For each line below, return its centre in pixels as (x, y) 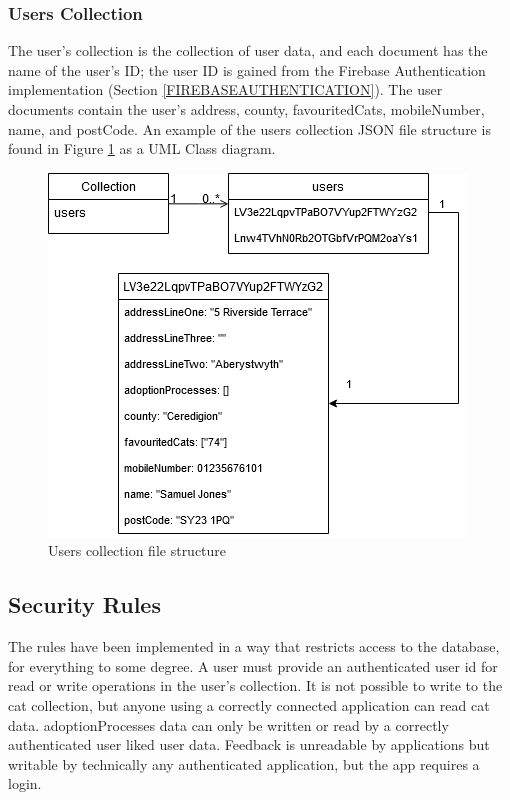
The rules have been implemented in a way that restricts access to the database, (254, 646)
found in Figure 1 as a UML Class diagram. (142, 148)
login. (25, 783)
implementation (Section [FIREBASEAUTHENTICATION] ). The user (225, 89)
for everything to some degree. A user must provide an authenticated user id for (253, 665)
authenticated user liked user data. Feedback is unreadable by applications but (249, 744)
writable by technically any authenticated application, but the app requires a (244, 763)
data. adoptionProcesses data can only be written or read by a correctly (228, 724)
